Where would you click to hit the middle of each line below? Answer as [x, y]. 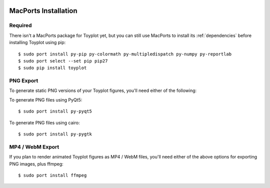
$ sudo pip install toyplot [52, 68]
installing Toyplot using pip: [37, 42]
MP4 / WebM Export [34, 146]
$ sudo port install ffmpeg [52, 175]
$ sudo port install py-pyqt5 [55, 111]
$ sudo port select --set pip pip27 [63, 61]
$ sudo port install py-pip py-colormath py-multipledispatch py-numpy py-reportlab [125, 54]
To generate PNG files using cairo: [44, 122]
